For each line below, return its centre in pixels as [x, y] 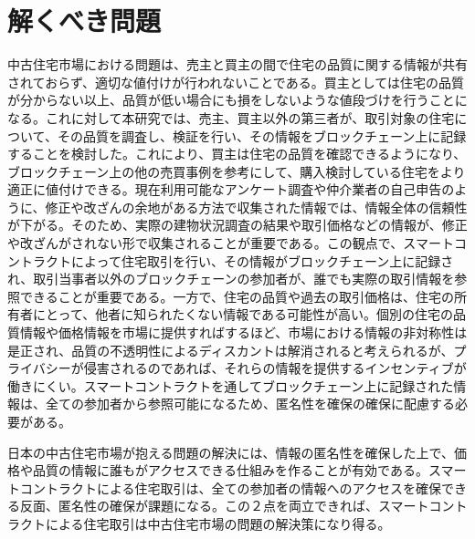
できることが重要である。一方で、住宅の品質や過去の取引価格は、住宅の [237, 296]
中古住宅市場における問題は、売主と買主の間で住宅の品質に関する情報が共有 [237, 64]
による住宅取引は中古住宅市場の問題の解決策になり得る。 [218, 523]
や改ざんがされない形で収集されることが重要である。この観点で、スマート [231, 243]
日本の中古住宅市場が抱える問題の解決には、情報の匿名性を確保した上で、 [231, 452]
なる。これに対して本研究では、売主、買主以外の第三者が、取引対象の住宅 [231, 117]
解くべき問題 [84, 21]
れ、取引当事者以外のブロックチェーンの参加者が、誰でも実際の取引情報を [231, 279]
